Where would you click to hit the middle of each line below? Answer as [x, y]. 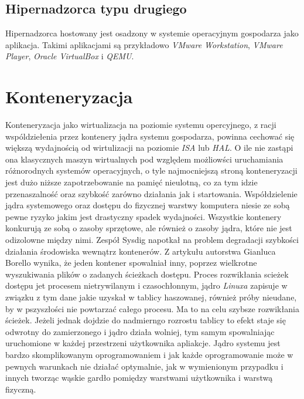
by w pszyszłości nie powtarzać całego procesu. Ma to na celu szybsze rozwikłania [152, 308]
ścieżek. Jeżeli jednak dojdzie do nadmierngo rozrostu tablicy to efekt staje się [146, 320]
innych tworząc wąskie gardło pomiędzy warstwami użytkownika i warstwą [139, 378]
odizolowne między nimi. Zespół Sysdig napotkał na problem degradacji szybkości [152, 240]
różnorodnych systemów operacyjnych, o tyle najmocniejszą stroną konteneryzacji [151, 170]
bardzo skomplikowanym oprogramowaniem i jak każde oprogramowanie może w [149, 354]
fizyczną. [21, 389]
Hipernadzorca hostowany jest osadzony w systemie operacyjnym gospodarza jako [152, 33]
